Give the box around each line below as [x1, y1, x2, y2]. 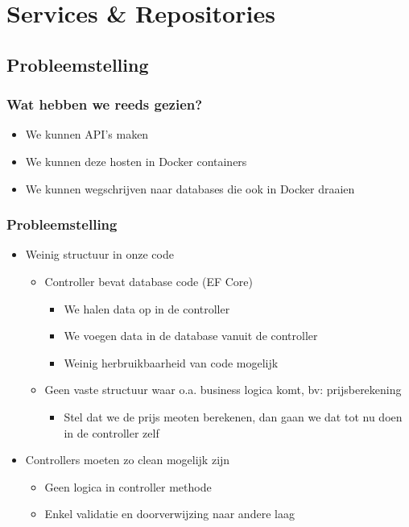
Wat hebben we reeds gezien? [6, 94, 203, 114]
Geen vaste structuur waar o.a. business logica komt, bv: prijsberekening [44, 381, 402, 398]
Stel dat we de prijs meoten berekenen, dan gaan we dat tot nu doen [64, 408, 403, 425]
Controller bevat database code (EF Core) [44, 272, 254, 289]
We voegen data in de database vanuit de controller [64, 327, 318, 344]
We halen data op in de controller [64, 300, 230, 317]
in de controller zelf [64, 424, 159, 441]
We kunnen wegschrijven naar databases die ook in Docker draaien [25, 180, 355, 197]
